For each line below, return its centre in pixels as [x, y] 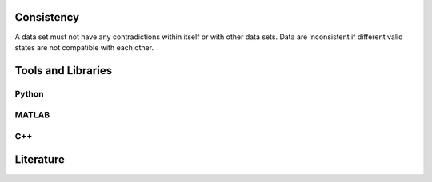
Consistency [47, 17]
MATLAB [32, 115]
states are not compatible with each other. [84, 47]
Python [29, 93]
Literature [40, 160]
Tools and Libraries [63, 71]
